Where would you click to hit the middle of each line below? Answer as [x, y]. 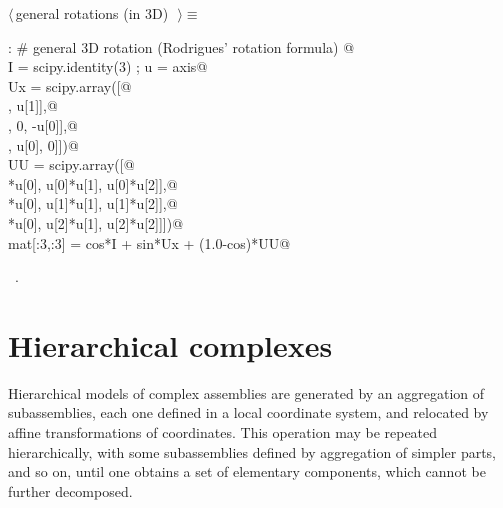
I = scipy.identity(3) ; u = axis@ [108, 66]
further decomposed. [70, 490]
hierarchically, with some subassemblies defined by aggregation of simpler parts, [252, 451]
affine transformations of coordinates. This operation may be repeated [223, 432]
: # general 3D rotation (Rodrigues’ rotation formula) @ [181, 46]
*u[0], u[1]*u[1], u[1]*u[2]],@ [93, 203]
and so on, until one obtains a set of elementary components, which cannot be [247, 471]
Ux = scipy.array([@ [70, 85]
